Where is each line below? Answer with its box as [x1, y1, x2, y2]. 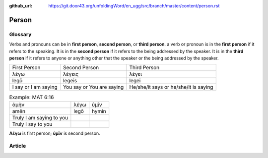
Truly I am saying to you [12, 114, 68, 121]
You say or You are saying [63, 84, 124, 91]
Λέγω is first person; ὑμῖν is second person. [9, 130, 100, 136]
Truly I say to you [12, 120, 53, 127]
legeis [63, 77, 77, 84]
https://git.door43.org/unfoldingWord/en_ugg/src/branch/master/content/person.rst [48, 3, 220, 8]
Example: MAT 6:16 [9, 94, 54, 101]
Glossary [9, 31, 32, 38]
